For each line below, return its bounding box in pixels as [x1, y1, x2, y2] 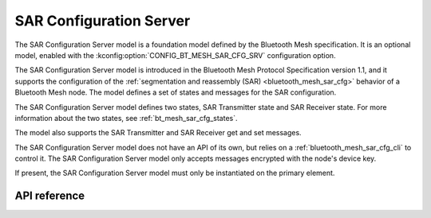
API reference [14, 189, 85, 203]
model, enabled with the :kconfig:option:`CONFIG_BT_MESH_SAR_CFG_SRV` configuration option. [14, 50, 336, 60]
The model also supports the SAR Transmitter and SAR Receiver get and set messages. [14, 128, 302, 138]
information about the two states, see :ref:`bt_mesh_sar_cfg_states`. [14, 113, 238, 123]
